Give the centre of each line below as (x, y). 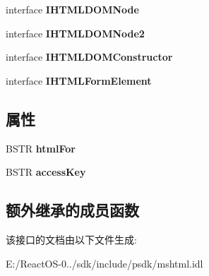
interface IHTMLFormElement (79, 80)
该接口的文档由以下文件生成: (71, 239)
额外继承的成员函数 (72, 210)
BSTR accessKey (46, 172)
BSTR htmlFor (41, 148)
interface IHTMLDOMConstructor (89, 57)
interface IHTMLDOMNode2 (75, 33)
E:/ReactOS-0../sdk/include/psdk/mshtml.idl (104, 263)
